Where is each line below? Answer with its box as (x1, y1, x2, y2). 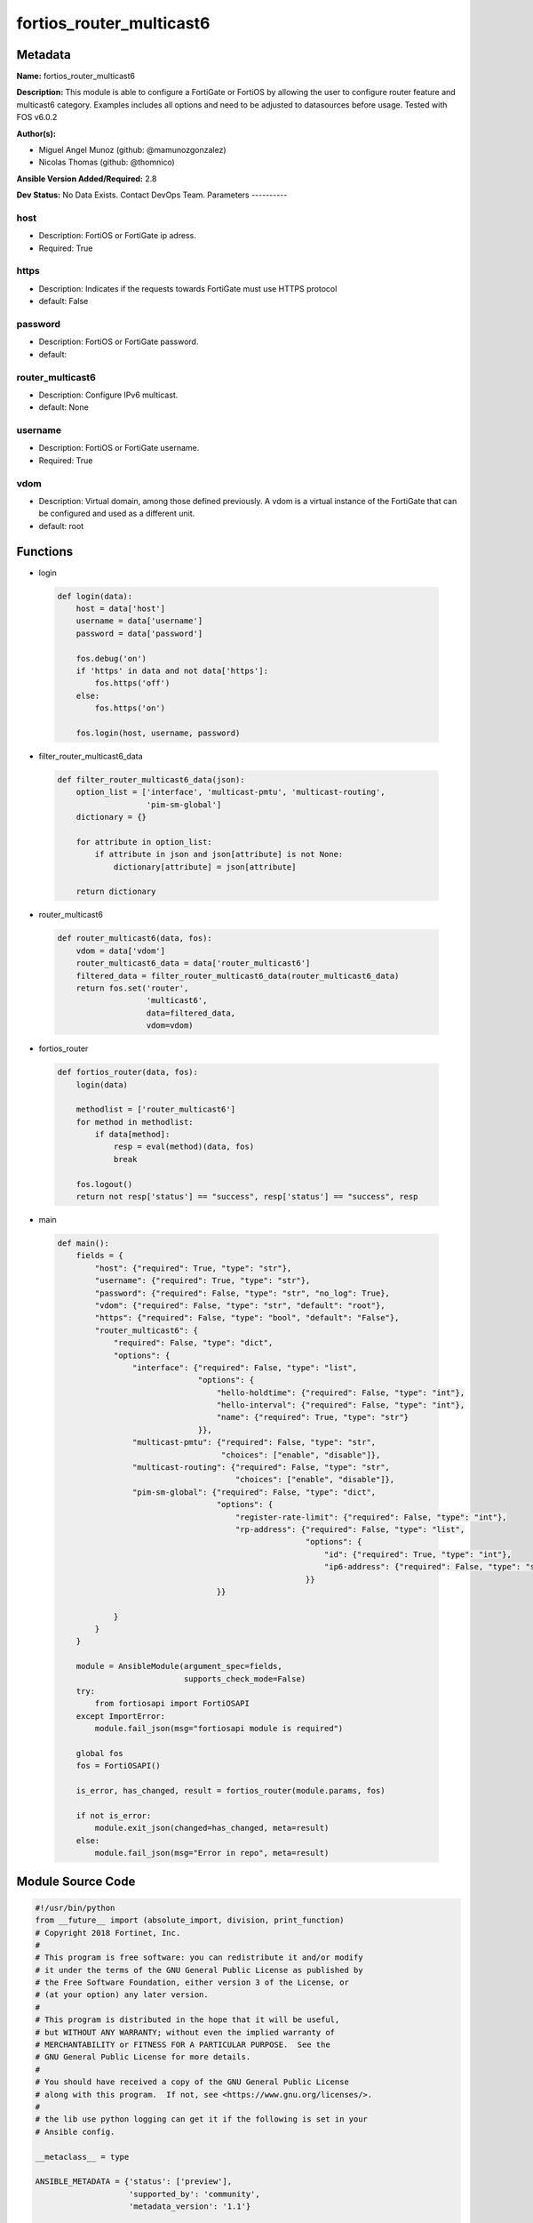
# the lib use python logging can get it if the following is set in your (35, 2115, 369, 2124)
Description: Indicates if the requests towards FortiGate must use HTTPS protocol (38, 283, 338, 293)
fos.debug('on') (76, 654, 147, 663)
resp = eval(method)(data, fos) (113, 1142, 255, 1152)
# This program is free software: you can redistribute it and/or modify (35, 1953, 363, 1962)
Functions (16, 543, 74, 559)
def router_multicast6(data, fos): (57, 934, 212, 943)
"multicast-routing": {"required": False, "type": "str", (131, 1463, 391, 1473)
